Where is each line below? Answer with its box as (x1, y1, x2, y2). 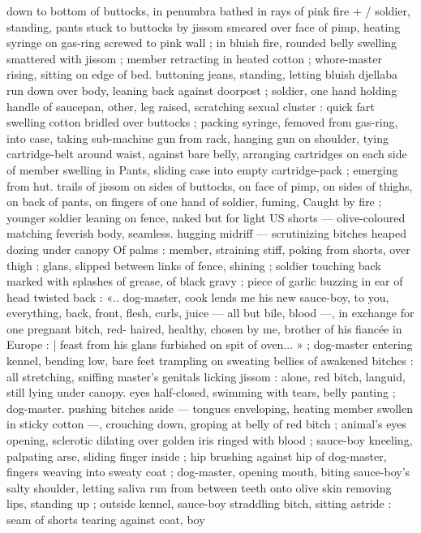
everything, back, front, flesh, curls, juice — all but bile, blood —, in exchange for (6, 304, 415, 321)
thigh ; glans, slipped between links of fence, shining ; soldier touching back (6, 256, 381, 273)
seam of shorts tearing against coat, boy (6, 511, 205, 527)
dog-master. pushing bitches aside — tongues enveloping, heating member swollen (6, 399, 414, 416)
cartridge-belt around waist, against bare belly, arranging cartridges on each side (6, 145, 407, 162)
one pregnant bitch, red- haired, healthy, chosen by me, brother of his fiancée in (6, 320, 402, 337)
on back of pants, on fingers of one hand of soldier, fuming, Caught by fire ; (6, 193, 382, 210)
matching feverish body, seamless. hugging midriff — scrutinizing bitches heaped (6, 225, 406, 242)
